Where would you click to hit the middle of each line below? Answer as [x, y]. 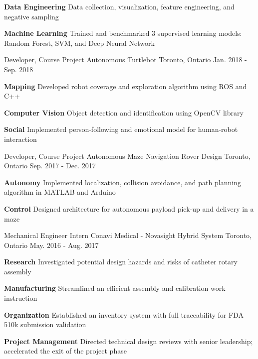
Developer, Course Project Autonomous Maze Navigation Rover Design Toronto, [127, 156]
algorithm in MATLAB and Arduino [60, 192]
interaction [20, 139]
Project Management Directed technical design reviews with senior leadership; [129, 341]
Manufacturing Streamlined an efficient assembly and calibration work [115, 288]
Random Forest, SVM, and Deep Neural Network [79, 43]
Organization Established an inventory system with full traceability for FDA [124, 314]
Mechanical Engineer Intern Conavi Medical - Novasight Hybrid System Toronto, [128, 235]
